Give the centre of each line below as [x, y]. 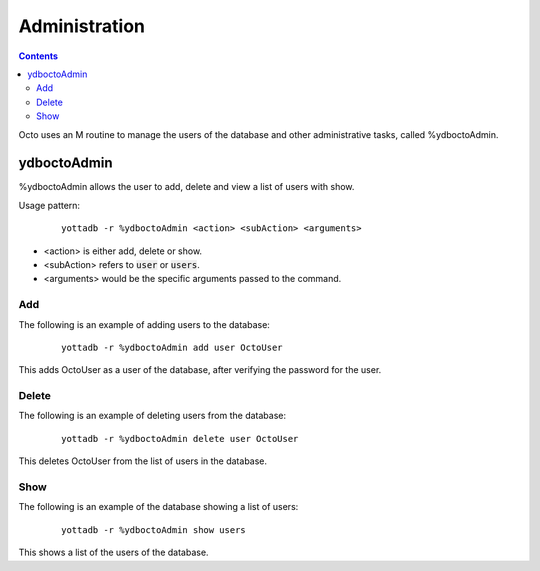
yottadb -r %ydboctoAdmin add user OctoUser [172, 347]
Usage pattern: [49, 205]
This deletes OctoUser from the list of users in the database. [143, 461]
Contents [38, 56]
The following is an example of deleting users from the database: [152, 416]
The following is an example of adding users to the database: [144, 324]
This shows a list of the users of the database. [113, 552]
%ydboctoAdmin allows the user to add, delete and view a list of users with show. [186, 187]
